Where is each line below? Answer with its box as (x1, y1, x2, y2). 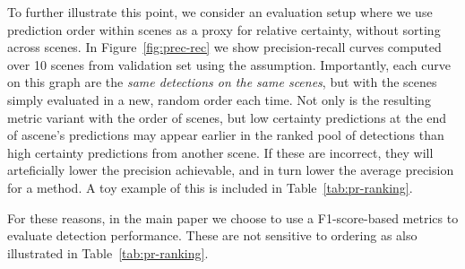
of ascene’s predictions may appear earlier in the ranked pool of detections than (7, 126, 444, 144)
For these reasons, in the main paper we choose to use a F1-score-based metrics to (7, 208, 459, 227)
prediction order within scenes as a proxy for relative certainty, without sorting (7, 20, 441, 39)
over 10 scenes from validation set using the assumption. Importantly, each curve (7, 55, 451, 74)
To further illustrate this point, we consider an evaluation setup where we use (7, 3, 433, 21)
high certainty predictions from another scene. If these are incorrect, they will (7, 143, 434, 161)
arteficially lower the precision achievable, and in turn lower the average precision (7, 161, 454, 179)
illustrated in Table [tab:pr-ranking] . (7, 243, 209, 262)
